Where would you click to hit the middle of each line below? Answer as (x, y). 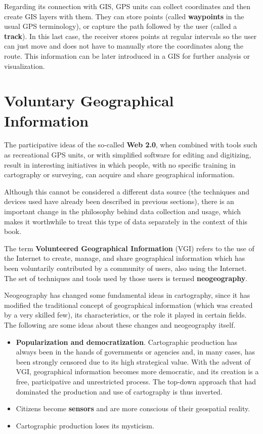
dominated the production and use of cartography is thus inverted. (119, 391)
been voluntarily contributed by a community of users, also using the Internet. (125, 268)
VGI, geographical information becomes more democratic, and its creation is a (137, 371)
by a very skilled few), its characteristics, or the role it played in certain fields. (125, 315)
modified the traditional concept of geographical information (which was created (128, 305)
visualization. (25, 66)
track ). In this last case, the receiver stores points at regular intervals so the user (130, 36)
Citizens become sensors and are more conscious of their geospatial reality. (133, 408)
